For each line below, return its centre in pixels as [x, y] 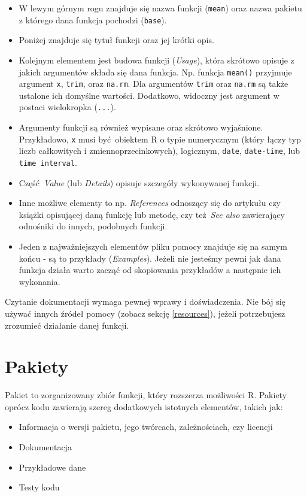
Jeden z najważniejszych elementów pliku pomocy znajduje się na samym [153, 246]
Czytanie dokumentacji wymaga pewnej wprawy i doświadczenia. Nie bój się [145, 301]
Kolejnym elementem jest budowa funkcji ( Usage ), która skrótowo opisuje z [156, 60]
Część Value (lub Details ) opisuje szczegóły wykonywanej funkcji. [139, 182]
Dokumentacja [45, 447]
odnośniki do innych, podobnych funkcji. [93, 226]
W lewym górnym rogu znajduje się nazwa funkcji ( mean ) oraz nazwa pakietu [160, 8]
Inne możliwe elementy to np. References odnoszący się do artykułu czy [150, 203]
